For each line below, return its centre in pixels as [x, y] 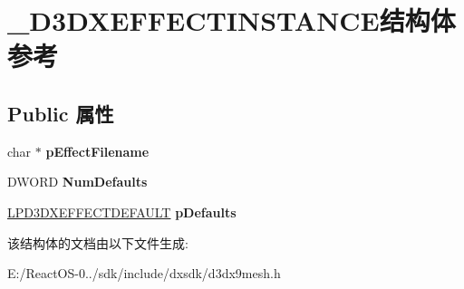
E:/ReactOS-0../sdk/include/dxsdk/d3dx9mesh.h [144, 273]
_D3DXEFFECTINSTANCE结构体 [232, 20]
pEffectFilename [97, 151]
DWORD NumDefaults [77, 182]
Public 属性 [61, 113]
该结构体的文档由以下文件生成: [98, 242]
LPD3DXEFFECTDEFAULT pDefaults [122, 212]
